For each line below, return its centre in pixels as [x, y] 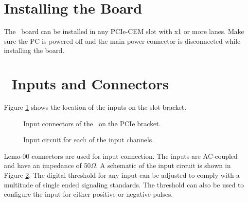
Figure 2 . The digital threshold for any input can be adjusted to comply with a [122, 175]
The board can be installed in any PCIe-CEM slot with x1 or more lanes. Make [124, 31]
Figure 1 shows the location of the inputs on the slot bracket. [95, 107]
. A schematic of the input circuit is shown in [163, 165]
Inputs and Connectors [90, 84]
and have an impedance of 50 [47, 165]
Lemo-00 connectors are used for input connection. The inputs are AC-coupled [121, 156]
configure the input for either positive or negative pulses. [89, 194]
